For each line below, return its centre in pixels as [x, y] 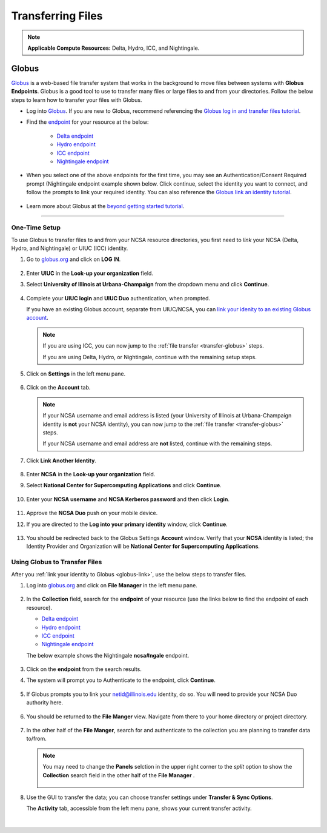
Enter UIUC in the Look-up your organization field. [90, 273]
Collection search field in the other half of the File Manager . [119, 775]
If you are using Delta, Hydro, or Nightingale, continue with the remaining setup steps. [150, 357]
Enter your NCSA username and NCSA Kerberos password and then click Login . [128, 499]
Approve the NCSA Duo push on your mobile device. [92, 513]
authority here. [45, 703]
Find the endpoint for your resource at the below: [88, 122]
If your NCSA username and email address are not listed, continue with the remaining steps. [157, 443]
